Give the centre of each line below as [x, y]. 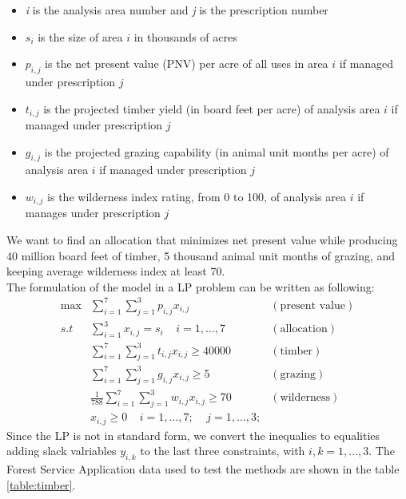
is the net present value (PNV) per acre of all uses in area [187, 63]
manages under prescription [93, 213]
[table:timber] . [41, 484]
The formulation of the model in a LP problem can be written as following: [191, 286]
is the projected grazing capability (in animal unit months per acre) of [217, 151]
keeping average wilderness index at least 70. [116, 271]
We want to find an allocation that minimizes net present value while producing [202, 240]
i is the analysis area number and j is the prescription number [177, 10]
